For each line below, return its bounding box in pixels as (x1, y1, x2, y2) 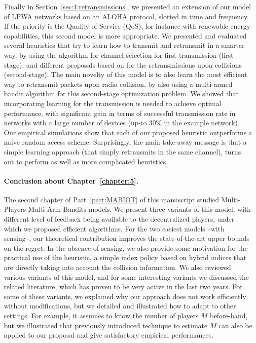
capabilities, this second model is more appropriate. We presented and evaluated (4, 30, 247, 40)
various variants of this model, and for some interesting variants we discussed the (4, 271, 249, 282)
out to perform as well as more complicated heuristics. (4, 156, 168, 166)
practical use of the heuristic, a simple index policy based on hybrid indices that (4, 252, 247, 263)
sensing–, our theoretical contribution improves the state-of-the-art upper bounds (4, 233, 250, 243)
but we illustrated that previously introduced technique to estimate (4, 320, 208, 330)
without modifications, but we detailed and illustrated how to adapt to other (4, 301, 236, 311)
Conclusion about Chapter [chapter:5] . (4, 175, 139, 186)
